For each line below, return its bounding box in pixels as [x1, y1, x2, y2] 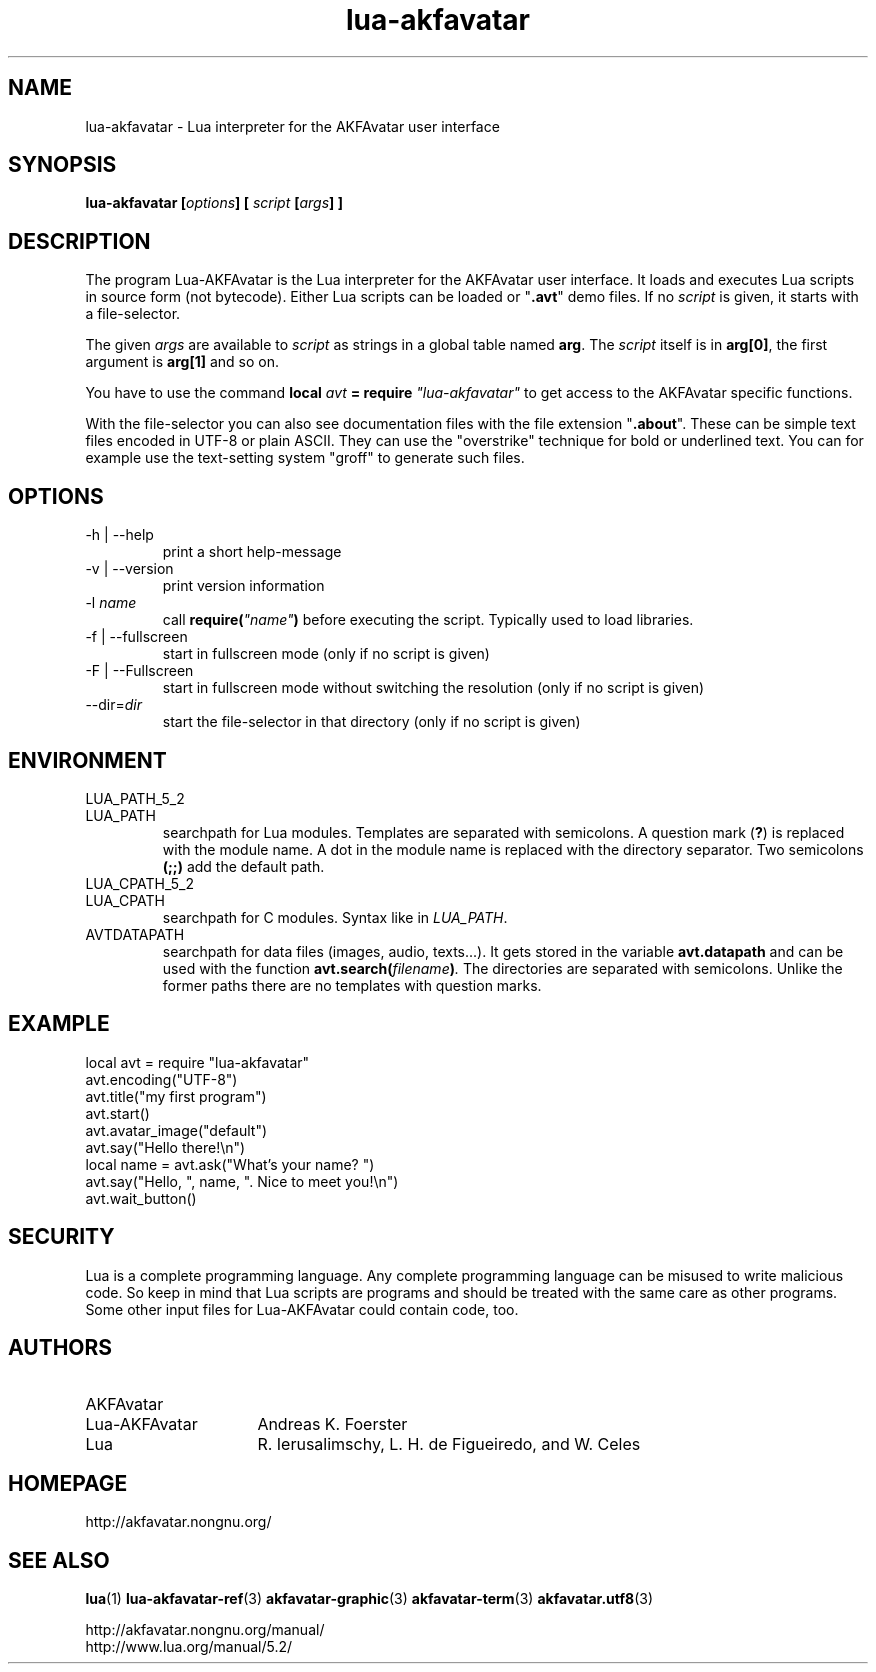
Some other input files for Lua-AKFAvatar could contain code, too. [85, 1300, 519, 1318]
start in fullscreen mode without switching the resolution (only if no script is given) [162, 679, 705, 697]
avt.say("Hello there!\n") [85, 1138, 246, 1156]
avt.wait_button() [85, 1189, 197, 1207]
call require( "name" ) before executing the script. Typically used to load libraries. [162, 611, 694, 629]
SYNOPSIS [8, 152, 117, 178]
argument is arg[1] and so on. [85, 353, 280, 371]
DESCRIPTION [8, 228, 151, 254]
